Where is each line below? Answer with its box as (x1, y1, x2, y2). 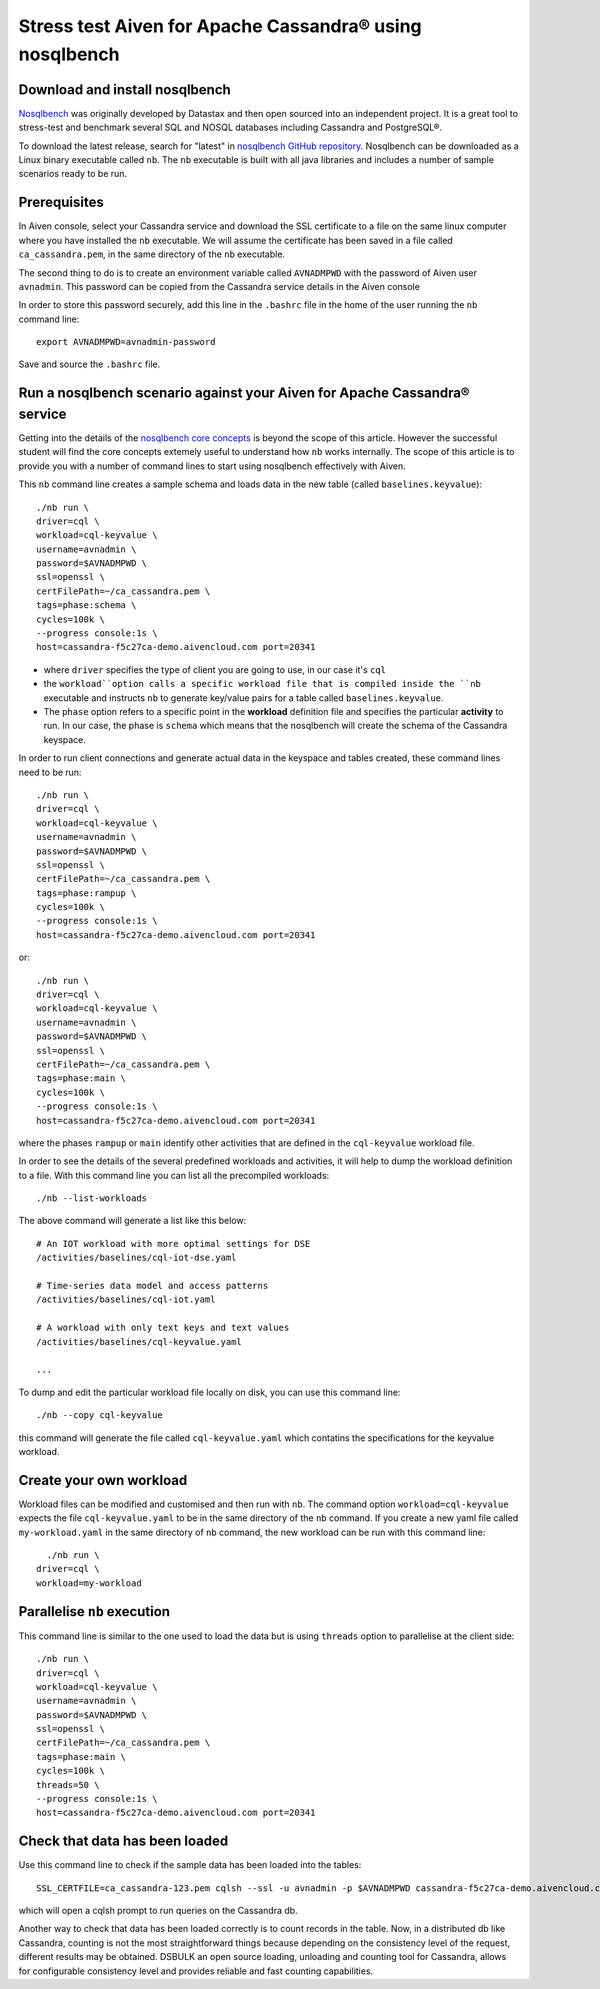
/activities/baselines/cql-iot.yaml (36, 1294, 216, 1305)
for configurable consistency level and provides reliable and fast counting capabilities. (18, 1965, 374, 1977)
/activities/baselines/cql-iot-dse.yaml (36, 1252, 237, 1264)
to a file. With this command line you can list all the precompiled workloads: (18, 1169, 330, 1181)
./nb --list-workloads (36, 1193, 148, 1204)
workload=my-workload (36, 1577, 142, 1589)
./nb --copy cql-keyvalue (36, 1410, 164, 1421)
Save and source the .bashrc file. (18, 358, 161, 370)
